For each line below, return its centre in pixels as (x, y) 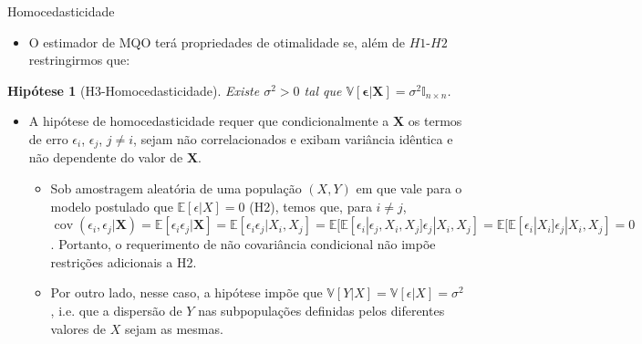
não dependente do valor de (106, 157)
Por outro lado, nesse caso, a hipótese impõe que (186, 292)
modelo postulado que (112, 206)
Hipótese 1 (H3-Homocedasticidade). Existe (134, 90)
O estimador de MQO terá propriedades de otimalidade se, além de (217, 42)
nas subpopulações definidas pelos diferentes (321, 310)
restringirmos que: (79, 60)
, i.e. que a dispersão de (116, 310)
